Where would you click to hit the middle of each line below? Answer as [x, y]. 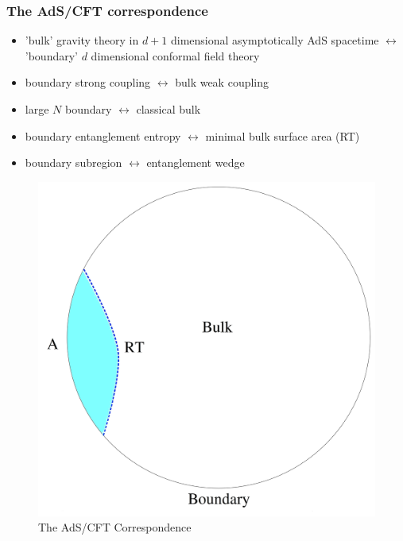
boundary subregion [74, 162]
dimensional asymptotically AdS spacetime [275, 40]
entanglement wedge [196, 162]
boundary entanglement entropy [103, 135]
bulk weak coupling [222, 82]
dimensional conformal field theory [175, 55]
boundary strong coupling [88, 82]
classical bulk [169, 109]
